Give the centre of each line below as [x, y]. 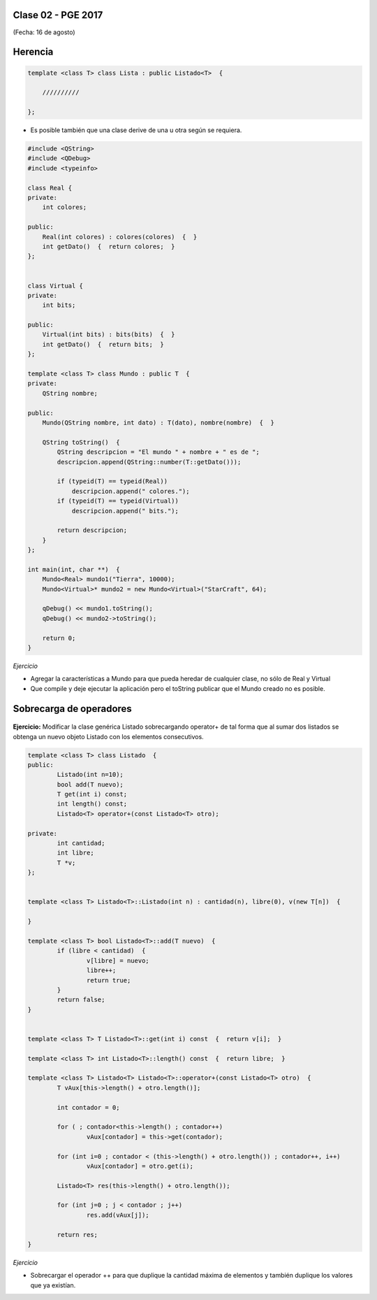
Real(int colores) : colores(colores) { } [120, 237]
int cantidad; [81, 843]
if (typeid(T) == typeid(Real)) [112, 481]
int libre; [75, 853]
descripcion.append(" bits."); [125, 511]
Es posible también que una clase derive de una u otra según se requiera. [136, 130]
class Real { [50, 188]
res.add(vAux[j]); [118, 1215]
